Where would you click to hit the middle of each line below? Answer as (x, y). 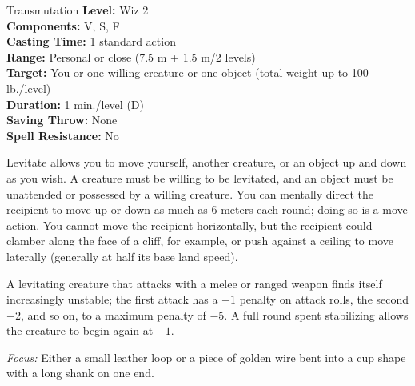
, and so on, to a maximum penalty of (113, 314)
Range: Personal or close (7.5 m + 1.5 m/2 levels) (131, 56)
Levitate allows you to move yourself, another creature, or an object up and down (207, 162)
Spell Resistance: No (63, 135)
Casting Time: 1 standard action (91, 41)
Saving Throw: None (62, 120)
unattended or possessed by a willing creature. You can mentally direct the (190, 193)
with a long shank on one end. (80, 373)
